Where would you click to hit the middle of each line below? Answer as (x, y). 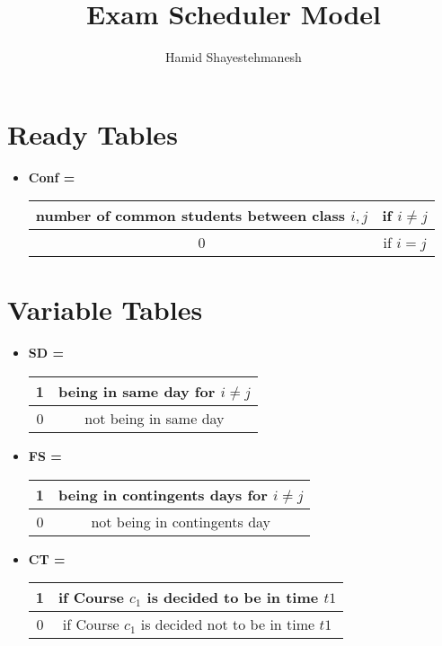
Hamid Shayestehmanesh (234, 57)
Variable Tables (105, 310)
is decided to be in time (233, 597)
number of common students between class (190, 216)
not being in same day (155, 418)
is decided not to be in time (228, 624)
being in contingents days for (163, 494)
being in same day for (137, 391)
